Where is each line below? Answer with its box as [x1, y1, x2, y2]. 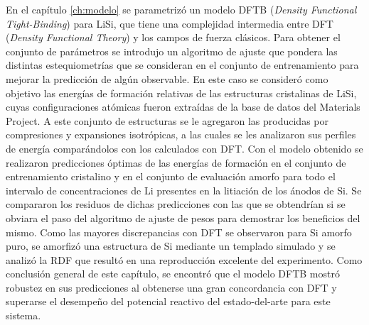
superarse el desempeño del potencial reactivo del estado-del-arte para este [6, 294, 331, 309]
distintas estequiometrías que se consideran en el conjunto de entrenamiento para [6, 57, 359, 72]
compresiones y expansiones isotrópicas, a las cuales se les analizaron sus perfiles [6, 127, 356, 142]
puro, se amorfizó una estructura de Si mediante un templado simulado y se [6, 238, 336, 253]
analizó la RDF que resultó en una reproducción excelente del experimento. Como [6, 252, 363, 267]
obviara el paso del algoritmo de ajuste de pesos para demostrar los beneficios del [6, 210, 360, 225]
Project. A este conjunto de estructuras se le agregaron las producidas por [6, 113, 328, 128]
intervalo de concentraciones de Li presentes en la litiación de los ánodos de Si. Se [6, 182, 362, 197]
